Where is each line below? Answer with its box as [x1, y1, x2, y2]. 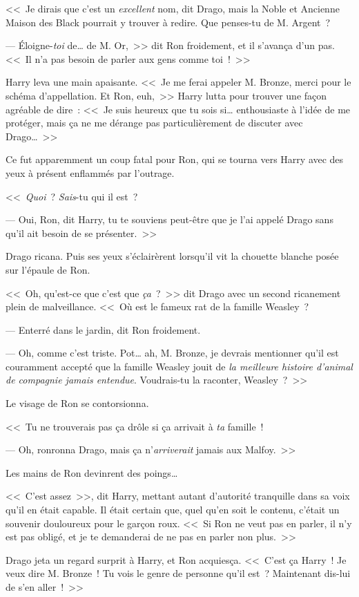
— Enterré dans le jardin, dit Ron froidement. [6, 322, 201, 337]
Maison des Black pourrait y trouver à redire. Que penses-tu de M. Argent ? [6, 15, 331, 29]
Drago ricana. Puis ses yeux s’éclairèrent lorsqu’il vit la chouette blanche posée [6, 249, 339, 263]
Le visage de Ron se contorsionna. [6, 396, 149, 410]
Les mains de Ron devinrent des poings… [6, 465, 178, 480]
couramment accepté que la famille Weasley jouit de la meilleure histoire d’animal [6, 359, 353, 373]
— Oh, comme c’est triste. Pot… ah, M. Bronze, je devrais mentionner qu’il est [6, 345, 339, 360]
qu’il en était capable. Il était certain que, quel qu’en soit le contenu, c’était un [6, 502, 340, 517]
